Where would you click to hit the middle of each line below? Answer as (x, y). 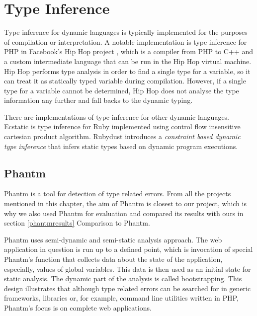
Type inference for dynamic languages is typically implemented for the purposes (126, 32)
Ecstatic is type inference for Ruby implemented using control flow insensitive (122, 126)
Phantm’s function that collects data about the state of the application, (113, 259)
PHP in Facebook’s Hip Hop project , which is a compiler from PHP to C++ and (128, 51)
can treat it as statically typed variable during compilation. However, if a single (125, 81)
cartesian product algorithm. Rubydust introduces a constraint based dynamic (122, 136)
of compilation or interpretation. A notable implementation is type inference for (126, 41)
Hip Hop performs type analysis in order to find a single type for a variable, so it (127, 71)
